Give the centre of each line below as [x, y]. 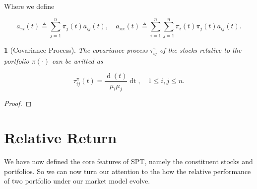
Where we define [29, 6]
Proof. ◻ [18, 103]
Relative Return [61, 138]
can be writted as [78, 60]
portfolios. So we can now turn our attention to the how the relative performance [128, 171]
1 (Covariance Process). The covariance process [76, 49]
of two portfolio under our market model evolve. [77, 181]
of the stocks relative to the [200, 49]
